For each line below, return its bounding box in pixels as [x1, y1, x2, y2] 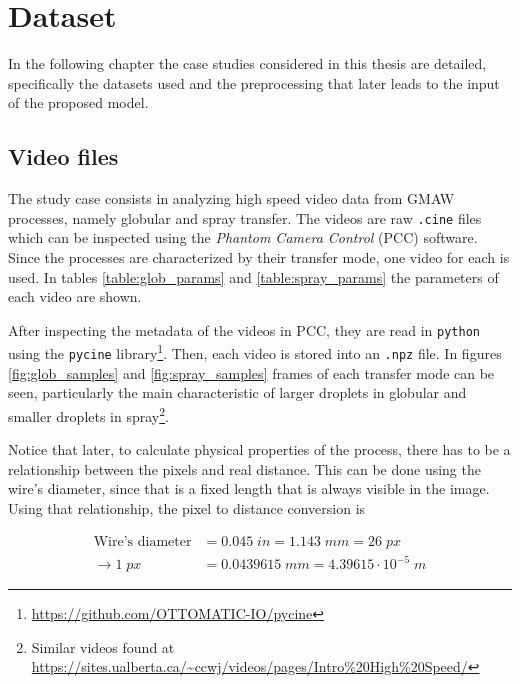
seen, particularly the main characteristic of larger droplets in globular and [8, 382, 467, 403]
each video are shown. [8, 286, 142, 307]
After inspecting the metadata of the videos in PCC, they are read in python [8, 319, 480, 340]
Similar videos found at [31, 636, 175, 657]
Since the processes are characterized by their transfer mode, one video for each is [8, 246, 510, 267]
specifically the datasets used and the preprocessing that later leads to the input [8, 72, 500, 93]
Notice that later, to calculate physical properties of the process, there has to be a [8, 439, 511, 460]
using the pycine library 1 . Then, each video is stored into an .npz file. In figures [8, 340, 502, 364]
